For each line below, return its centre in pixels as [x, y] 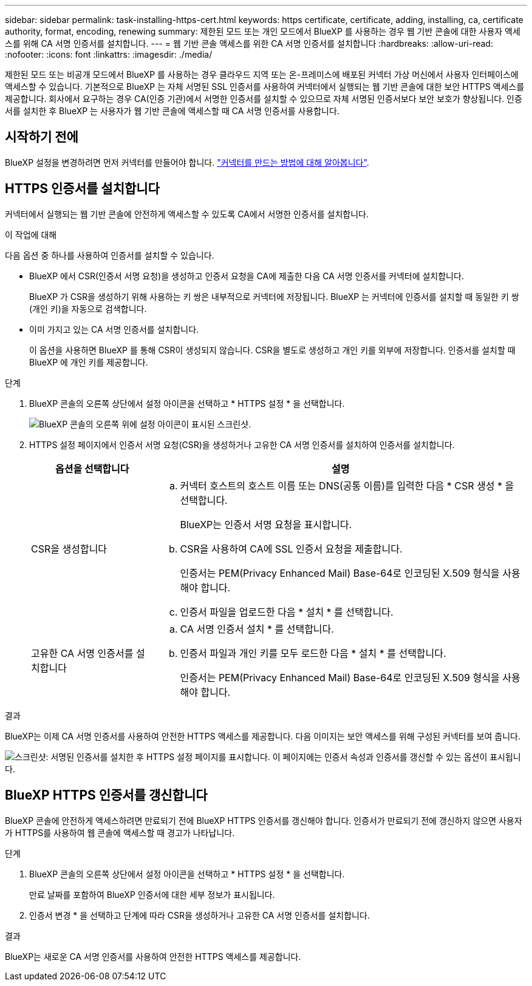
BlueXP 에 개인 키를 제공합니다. [89, 362]
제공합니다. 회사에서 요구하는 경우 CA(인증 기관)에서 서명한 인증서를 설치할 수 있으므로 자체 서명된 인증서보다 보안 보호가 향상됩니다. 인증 [264, 99]
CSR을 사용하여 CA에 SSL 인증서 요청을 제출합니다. [291, 549]
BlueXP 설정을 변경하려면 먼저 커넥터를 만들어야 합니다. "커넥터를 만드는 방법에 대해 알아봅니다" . [187, 162]
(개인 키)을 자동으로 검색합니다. [88, 308]
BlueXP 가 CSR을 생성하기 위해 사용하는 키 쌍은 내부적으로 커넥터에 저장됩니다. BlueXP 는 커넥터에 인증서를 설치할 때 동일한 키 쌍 [274, 296]
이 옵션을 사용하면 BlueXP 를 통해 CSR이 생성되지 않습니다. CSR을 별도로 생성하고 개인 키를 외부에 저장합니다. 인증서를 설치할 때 [272, 350]
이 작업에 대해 [31, 234]
